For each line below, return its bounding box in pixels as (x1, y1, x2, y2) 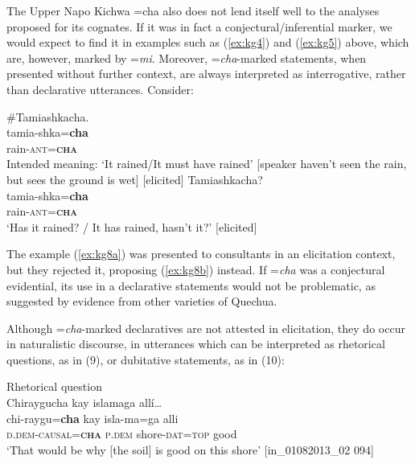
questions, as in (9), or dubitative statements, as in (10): (6, 351, 285, 368)
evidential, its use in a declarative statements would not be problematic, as (6, 277, 376, 294)
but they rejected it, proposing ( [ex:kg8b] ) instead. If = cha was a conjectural (6, 261, 385, 277)
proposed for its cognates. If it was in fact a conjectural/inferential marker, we (6, 18, 392, 35)
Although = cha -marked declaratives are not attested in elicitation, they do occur (6, 319, 405, 336)
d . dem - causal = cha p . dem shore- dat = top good (6, 425, 237, 442)
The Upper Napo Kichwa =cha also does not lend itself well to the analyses (6, 2, 380, 18)
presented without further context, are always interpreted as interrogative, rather (6, 65, 406, 82)
